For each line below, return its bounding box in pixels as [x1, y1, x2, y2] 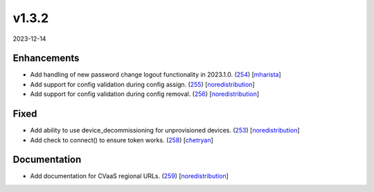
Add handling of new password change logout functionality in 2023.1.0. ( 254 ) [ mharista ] [30, 70, 282, 79]
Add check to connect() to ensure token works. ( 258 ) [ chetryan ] [30, 135, 214, 144]
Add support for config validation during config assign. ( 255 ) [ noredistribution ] [30, 80, 256, 88]
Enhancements [12, 52, 80, 64]
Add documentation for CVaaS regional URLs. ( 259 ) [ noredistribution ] [30, 172, 229, 180]
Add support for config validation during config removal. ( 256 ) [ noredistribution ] [30, 90, 260, 98]
